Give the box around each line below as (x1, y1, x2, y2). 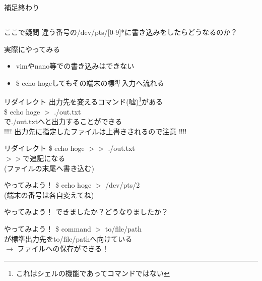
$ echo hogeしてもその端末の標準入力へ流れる (16, 77, 164, 88)
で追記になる (23, 152, 65, 163)
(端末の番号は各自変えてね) (4, 189, 94, 200)
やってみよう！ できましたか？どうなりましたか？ (4, 206, 168, 217)
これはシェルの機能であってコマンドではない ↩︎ (16, 267, 170, 278)
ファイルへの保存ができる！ (17, 243, 109, 254)
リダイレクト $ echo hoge (4, 143, 85, 153)
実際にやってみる (4, 43, 60, 54)
